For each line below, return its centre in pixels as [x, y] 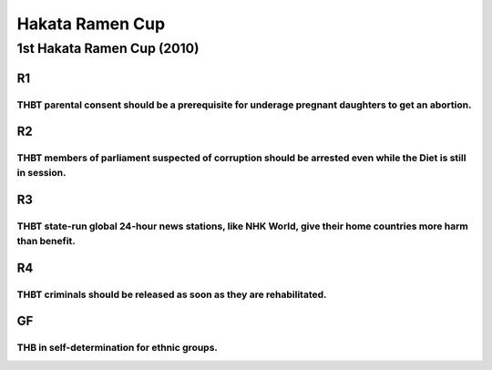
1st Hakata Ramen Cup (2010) [108, 48]
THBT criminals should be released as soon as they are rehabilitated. [172, 294]
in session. [41, 173]
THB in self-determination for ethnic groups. [118, 348]
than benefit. [46, 242]
